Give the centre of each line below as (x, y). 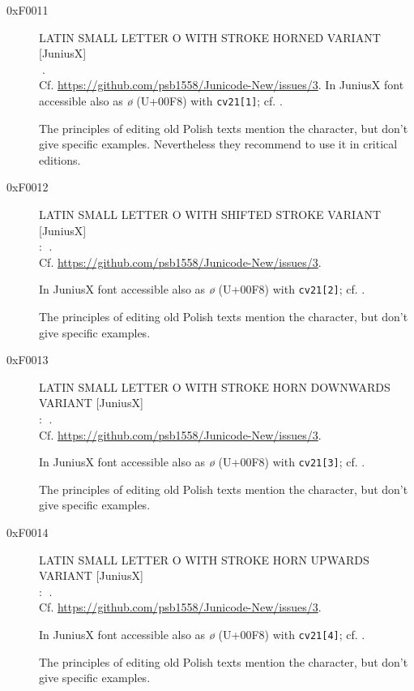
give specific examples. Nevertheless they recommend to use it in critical (218, 144)
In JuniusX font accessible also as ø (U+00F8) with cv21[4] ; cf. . (202, 634)
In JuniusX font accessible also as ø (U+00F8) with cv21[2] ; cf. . (202, 289)
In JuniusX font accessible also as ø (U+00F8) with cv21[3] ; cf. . (202, 462)
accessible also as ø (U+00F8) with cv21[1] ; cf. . (161, 100)
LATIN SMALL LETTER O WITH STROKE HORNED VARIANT (210, 37)
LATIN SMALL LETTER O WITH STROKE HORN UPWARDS (204, 559)
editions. (60, 159)
